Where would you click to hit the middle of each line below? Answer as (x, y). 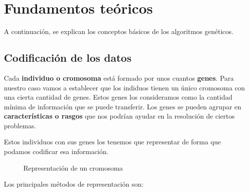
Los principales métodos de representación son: (74, 184)
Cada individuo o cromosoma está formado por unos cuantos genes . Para (119, 78)
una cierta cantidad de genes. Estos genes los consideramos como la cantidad (118, 97)
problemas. (20, 125)
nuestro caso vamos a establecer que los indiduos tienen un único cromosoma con (124, 87)
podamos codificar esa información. (56, 151)
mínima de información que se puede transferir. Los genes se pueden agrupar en (123, 106)
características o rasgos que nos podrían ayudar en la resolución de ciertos (119, 116)
